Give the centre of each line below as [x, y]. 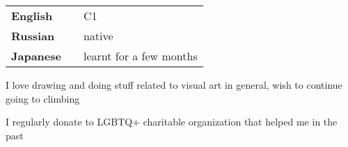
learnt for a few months [140, 56]
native [98, 36]
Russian [33, 36]
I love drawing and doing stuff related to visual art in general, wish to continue [174, 85]
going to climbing [43, 98]
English [32, 16]
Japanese [36, 56]
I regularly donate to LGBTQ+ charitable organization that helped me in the [172, 122]
